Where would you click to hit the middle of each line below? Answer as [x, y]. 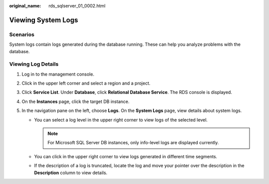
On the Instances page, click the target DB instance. [75, 101]
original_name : [25, 6]
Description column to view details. [71, 173]
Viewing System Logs [44, 20]
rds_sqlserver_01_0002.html [77, 6]
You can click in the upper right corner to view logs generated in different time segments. [126, 156]
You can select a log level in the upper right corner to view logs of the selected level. [121, 120]
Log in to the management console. [58, 74]
